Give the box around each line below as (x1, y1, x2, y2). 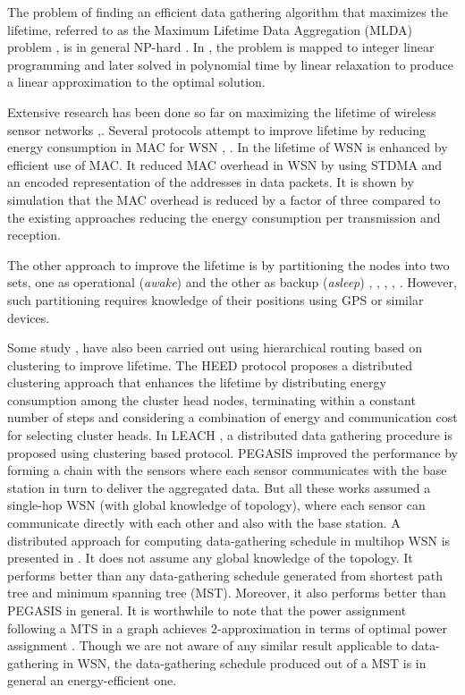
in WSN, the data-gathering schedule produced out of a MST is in (63, 653, 427, 672)
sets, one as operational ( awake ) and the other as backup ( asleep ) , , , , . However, (7, 273, 457, 292)
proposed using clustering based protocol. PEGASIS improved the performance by (7, 443, 458, 462)
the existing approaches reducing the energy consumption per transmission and (7, 208, 441, 226)
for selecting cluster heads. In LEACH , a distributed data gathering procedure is (7, 426, 453, 445)
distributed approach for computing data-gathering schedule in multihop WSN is (7, 530, 451, 549)
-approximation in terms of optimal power (217, 618, 447, 637)
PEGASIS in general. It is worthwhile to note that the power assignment (7, 601, 407, 619)
